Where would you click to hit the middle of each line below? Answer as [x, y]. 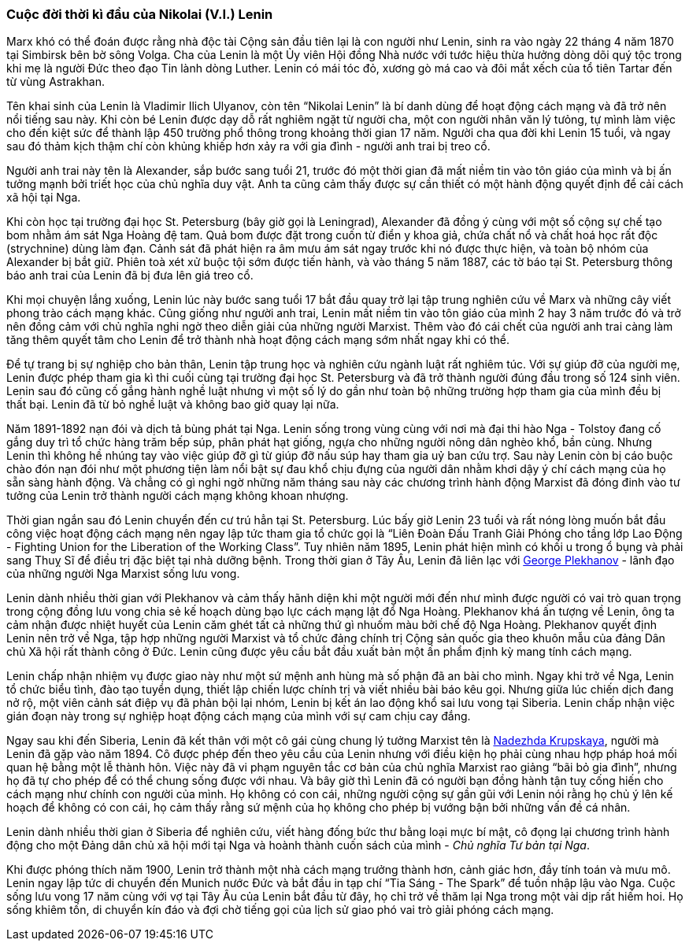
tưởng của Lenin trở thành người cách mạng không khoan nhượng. [178, 496]
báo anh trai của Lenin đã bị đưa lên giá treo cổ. [130, 276]
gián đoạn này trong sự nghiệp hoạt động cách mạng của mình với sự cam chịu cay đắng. [239, 716]
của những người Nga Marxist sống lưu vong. [123, 574]
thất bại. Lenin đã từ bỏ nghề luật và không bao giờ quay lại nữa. [173, 405]
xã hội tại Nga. [44, 198]
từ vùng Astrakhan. [56, 82]
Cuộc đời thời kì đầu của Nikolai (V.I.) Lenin [140, 14]
